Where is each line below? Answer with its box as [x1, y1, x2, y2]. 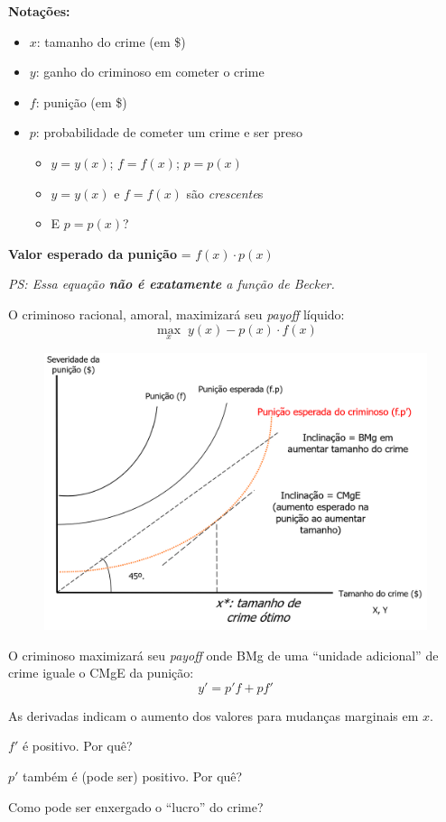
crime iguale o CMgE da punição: [8, 663, 194, 682]
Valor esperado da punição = [8, 244, 191, 263]
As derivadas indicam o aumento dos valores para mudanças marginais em [8, 706, 419, 725]
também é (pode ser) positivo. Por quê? [23, 766, 243, 785]
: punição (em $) [35, 92, 127, 111]
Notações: [8, 2, 70, 20]
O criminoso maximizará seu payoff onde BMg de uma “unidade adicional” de [8, 645, 439, 664]
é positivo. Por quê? [22, 736, 133, 755]
